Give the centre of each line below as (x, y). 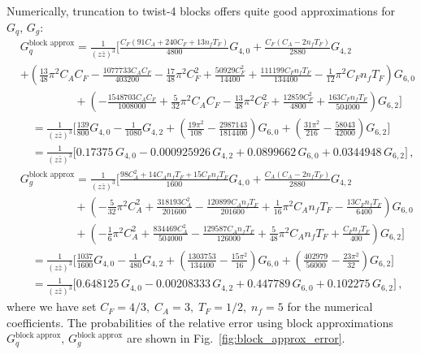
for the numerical (330, 307)
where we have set (52, 307)
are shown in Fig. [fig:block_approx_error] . (236, 338)
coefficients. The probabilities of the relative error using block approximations (200, 322)
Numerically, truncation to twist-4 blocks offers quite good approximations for (201, 11)
